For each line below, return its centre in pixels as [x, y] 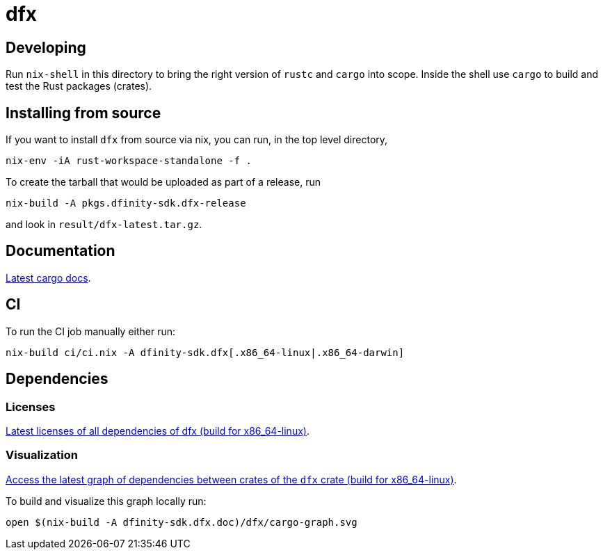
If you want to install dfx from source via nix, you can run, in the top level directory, [197, 140]
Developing [46, 47]
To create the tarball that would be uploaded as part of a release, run [163, 182]
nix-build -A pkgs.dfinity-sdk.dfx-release [126, 203]
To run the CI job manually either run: [91, 331]
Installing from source [83, 113]
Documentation [61, 251]
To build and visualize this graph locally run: [106, 501]
